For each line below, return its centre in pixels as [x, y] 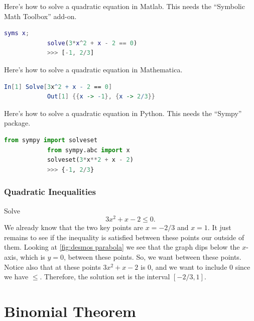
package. [17, 123]
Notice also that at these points [52, 266]
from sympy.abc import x [88, 150]
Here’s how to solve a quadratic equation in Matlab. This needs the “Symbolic [124, 6]
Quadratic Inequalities [50, 192]
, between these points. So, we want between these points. [153, 256]
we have [16, 277]
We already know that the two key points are [74, 227]
